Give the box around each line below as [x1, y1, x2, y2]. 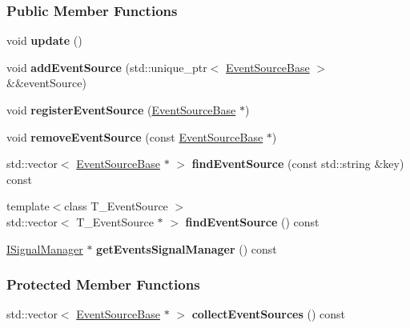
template [6, 198, 50, 214]
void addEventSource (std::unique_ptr [6, 58, 207, 75]
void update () [6, 32, 82, 49]
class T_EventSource [64, 198, 168, 214]
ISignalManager [6, 240, 83, 257]
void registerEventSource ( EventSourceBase [6, 102, 236, 118]
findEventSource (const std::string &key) [191, 155, 404, 172]
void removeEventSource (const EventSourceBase [6, 128, 263, 145]
